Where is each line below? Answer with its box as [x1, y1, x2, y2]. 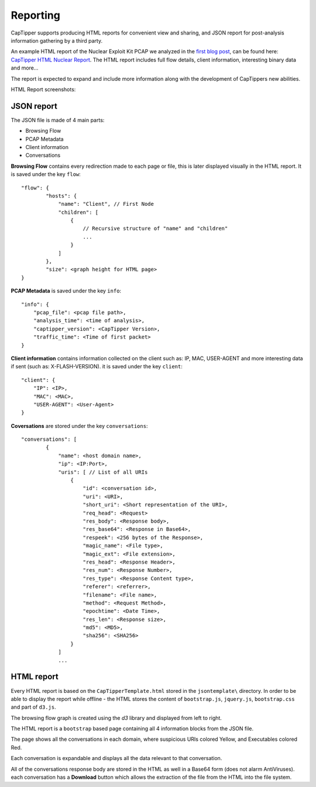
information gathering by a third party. [11, 37, 102, 44]
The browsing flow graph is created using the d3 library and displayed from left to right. [11, 714, 222, 722]
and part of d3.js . [11, 703, 56, 710]
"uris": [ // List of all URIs [58, 468, 148, 475]
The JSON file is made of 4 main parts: [11, 116, 105, 123]
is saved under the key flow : [11, 171, 81, 178]
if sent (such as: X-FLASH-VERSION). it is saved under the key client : [11, 363, 183, 370]
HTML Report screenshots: [11, 85, 76, 93]
